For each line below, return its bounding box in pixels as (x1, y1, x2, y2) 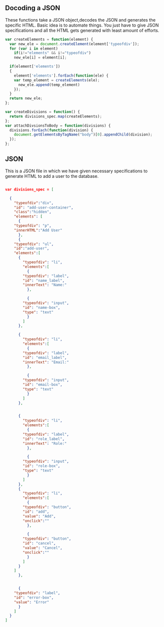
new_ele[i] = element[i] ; (14, 55, 67, 60)
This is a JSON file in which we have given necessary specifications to (5, 168, 148, 174)
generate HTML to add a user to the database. (5, 173, 99, 179)
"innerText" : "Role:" (23, 441, 67, 446)
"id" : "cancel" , (23, 541, 56, 546)
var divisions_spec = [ (5, 187, 54, 192)
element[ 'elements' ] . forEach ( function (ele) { (14, 73, 109, 78)
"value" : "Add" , (23, 514, 56, 518)
